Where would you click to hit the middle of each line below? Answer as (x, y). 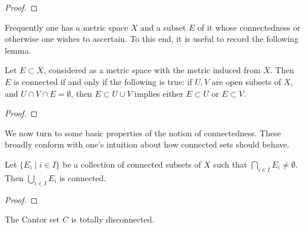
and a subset (163, 27)
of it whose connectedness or (249, 27)
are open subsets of (246, 81)
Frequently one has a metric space (66, 27)
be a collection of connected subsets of (132, 164)
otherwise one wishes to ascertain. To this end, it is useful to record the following (152, 39)
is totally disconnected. (113, 219)
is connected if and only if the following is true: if (103, 81)
